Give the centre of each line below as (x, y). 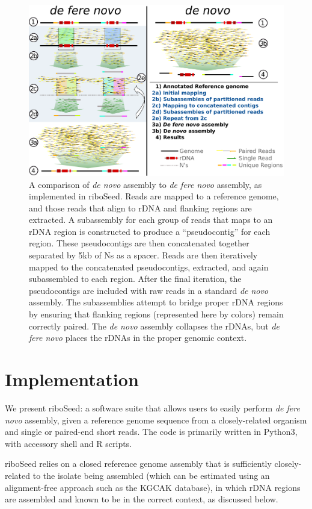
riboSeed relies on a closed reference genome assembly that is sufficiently (138, 464)
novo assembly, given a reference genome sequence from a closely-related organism (156, 420)
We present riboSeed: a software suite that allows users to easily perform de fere (152, 408)
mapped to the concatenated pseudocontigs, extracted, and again (149, 267)
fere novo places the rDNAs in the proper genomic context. (138, 338)
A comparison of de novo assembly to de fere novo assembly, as (145, 184)
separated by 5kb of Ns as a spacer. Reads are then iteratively (143, 255)
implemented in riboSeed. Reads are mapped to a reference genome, (154, 196)
